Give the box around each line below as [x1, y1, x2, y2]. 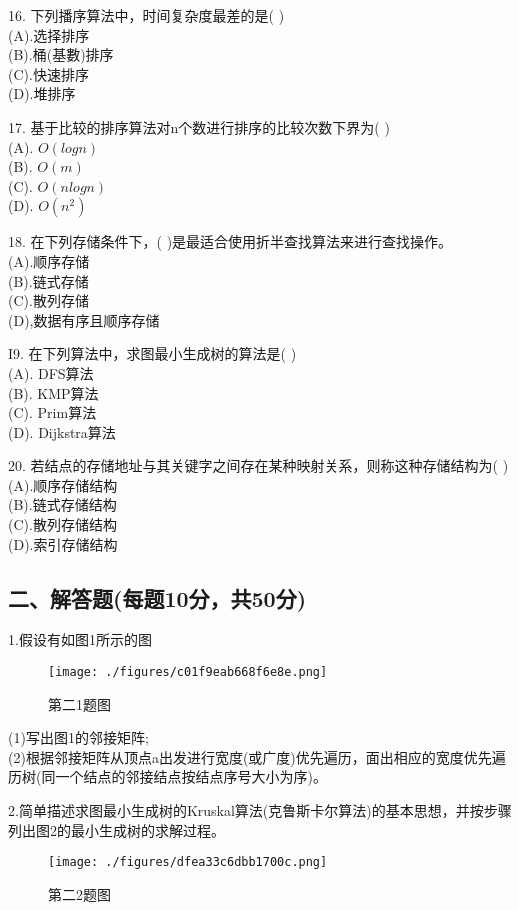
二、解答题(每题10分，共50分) [8, 582, 307, 613]
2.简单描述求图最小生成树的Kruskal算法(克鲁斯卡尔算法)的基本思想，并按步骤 [8, 800, 512, 821]
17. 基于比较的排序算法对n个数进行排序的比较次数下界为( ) [8, 116, 390, 137]
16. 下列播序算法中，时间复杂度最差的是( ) [8, 5, 285, 25]
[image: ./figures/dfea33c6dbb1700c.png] [48, 855, 328, 870]
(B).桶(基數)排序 [8, 44, 114, 65]
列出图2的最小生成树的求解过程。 [8, 819, 225, 840]
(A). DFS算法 [8, 362, 94, 383]
